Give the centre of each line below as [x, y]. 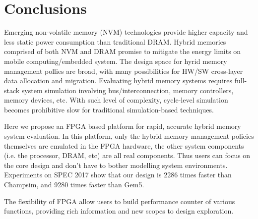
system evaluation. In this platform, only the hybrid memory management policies [129, 136]
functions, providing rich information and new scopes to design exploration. [119, 211]
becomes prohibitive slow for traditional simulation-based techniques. [109, 109]
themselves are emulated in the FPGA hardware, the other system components [124, 145]
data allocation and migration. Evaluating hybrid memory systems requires [118, 81]
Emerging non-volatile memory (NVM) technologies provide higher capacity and [126, 32]
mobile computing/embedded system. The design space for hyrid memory [116, 61]
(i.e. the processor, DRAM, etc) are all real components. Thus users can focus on [127, 155]
